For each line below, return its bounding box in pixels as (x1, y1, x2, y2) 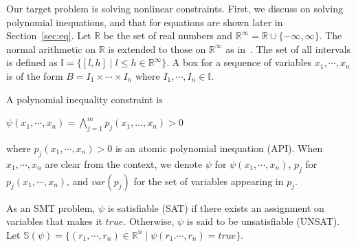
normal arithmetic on (6, 41, 96, 56)
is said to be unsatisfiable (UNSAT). (186, 214, 340, 228)
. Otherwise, (123, 214, 175, 228)
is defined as (6, 55, 58, 69)
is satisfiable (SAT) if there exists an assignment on (107, 200, 324, 215)
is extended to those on (108, 41, 206, 56)
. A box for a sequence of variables (166, 55, 312, 69)
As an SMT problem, (6, 200, 96, 215)
